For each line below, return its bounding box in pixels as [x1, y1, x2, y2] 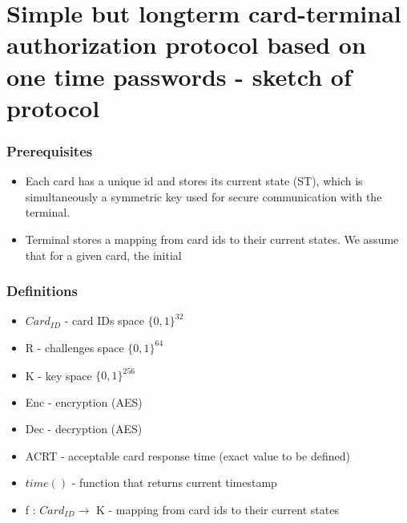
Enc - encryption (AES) [25, 393, 143, 410]
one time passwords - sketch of [6, 59, 352, 92]
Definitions [6, 281, 78, 301]
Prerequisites [6, 140, 93, 160]
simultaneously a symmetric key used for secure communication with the [25, 188, 382, 205]
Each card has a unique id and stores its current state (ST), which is [25, 172, 363, 189]
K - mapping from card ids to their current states [95, 501, 339, 517]
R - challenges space [25, 339, 124, 355]
